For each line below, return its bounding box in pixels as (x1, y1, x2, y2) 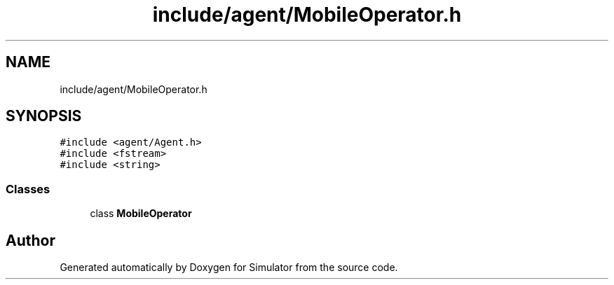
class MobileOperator (90, 207, 192, 220)
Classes (6, 181, 50, 196)
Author (6, 231, 55, 249)
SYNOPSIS (6, 107, 82, 125)
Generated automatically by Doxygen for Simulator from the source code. (60, 261, 398, 274)
